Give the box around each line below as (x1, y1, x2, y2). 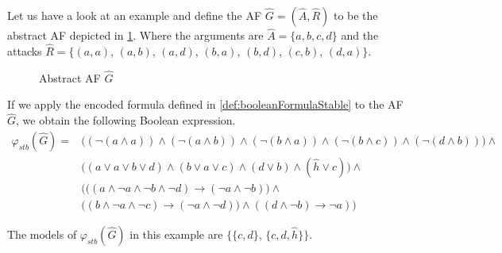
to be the (333, 7, 378, 23)
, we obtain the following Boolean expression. (16, 112, 236, 128)
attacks (7, 43, 42, 59)
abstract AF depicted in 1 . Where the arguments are (7, 27, 264, 44)
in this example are (129, 225, 223, 242)
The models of (7, 225, 77, 242)
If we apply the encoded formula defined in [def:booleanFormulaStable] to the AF (7, 96, 404, 113)
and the (341, 27, 379, 44)
